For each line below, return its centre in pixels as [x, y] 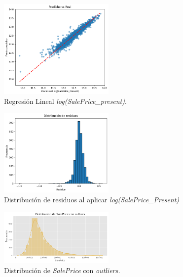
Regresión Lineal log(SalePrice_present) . [65, 101]
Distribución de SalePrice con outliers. [62, 270]
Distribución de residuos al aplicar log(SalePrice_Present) [92, 200]
